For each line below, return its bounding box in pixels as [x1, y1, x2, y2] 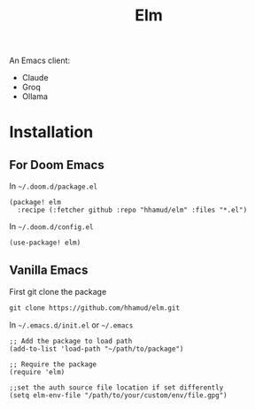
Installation [9, 122, 94, 143]
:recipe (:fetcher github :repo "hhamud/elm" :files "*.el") [17, 205, 248, 215]
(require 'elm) [9, 367, 66, 376]
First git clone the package [9, 286, 107, 297]
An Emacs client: [9, 55, 71, 66]
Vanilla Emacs [9, 263, 89, 278]
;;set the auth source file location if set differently [9, 382, 224, 392]
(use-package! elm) [9, 238, 81, 248]
